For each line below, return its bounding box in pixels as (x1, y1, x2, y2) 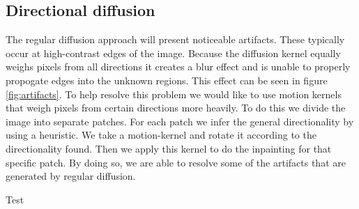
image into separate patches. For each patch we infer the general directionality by (6, 114, 354, 128)
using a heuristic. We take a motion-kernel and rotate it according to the (6, 127, 316, 142)
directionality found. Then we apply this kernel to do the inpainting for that (6, 141, 332, 155)
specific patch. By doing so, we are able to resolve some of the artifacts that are (6, 155, 346, 169)
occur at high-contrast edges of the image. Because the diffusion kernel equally (6, 45, 341, 60)
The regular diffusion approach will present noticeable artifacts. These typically (6, 32, 345, 47)
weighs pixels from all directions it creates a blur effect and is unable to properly (6, 59, 351, 74)
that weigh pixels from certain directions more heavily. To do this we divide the (6, 100, 346, 115)
